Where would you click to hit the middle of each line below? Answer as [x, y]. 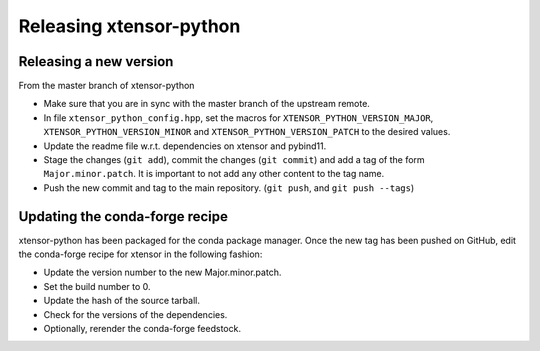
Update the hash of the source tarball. [121, 301]
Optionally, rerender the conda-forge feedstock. [142, 329]
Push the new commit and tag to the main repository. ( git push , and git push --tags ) [229, 187]
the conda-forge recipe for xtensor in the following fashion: [140, 254]
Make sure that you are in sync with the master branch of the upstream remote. [206, 104]
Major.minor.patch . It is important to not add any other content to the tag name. [214, 174]
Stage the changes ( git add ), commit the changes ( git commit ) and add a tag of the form [234, 160]
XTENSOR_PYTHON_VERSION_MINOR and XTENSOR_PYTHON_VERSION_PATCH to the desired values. [247, 132]
